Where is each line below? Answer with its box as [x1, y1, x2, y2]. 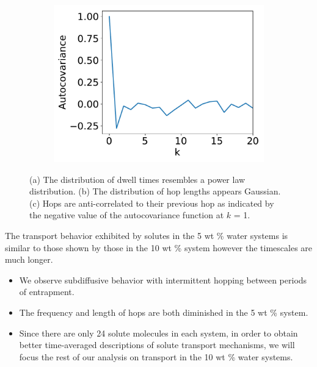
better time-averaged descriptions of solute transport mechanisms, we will [19, 338, 295, 351]
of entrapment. [19, 285, 75, 298]
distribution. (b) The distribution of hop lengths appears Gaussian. [29, 185, 281, 198]
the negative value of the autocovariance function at [29, 208, 224, 221]
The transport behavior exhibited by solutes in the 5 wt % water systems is [5, 229, 288, 241]
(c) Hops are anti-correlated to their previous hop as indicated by [29, 196, 274, 209]
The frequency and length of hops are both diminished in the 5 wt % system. [19, 305, 308, 318]
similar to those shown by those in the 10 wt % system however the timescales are [5, 241, 313, 254]
